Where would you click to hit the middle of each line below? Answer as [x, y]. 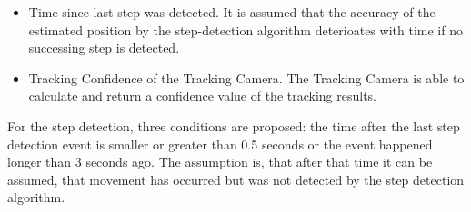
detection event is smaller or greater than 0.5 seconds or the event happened [220, 144]
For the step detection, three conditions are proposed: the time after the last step [234, 125]
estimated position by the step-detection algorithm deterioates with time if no [246, 29]
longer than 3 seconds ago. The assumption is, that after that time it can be [220, 162]
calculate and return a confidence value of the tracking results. [202, 96]
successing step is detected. [104, 48]
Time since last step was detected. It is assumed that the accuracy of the [232, 12]
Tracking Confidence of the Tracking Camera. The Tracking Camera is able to [246, 77]
